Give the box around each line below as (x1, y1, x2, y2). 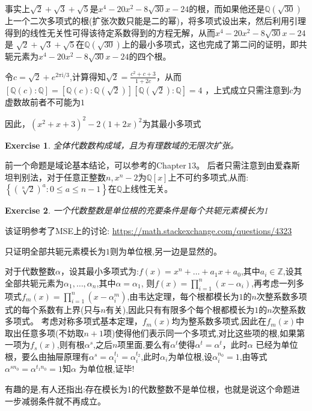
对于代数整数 (5, 265, 55, 277)
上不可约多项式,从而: (168, 170, 249, 183)
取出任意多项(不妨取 (5, 326, 84, 339)
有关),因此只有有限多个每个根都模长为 (105, 303, 255, 315)
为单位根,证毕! (79, 362, 135, 375)
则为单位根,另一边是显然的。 (110, 244, 222, 257)
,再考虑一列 (251, 276, 296, 289)
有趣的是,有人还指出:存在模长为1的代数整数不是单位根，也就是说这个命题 (5, 383, 292, 395)
